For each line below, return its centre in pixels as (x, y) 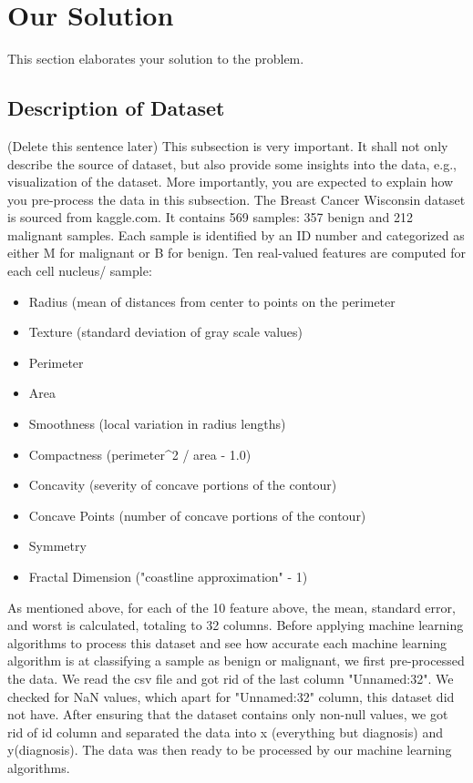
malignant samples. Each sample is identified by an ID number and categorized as (236, 234)
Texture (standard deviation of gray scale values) (165, 332)
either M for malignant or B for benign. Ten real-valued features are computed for (237, 253)
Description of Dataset (116, 108)
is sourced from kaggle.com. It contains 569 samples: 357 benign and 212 (210, 217)
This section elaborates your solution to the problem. (156, 59)
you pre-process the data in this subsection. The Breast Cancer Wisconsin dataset (236, 199)
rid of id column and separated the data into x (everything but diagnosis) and (225, 732)
